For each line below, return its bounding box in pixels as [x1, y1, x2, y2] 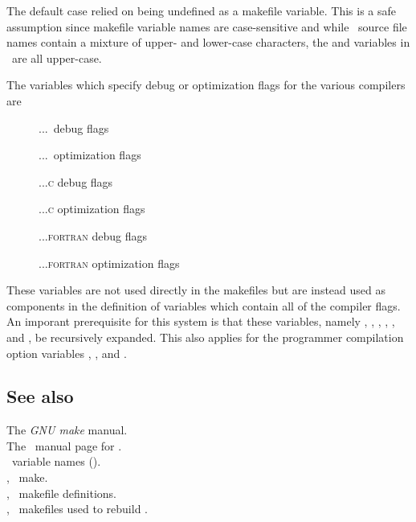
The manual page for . [6, 437, 122, 454]
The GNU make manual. [6, 421, 128, 438]
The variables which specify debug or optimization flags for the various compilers [6, 76, 406, 93]
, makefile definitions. [6, 484, 116, 501]
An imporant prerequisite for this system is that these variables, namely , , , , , [6, 313, 395, 330]
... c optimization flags [39, 200, 145, 217]
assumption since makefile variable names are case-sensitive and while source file [6, 18, 407, 35]
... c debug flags [39, 173, 113, 190]
